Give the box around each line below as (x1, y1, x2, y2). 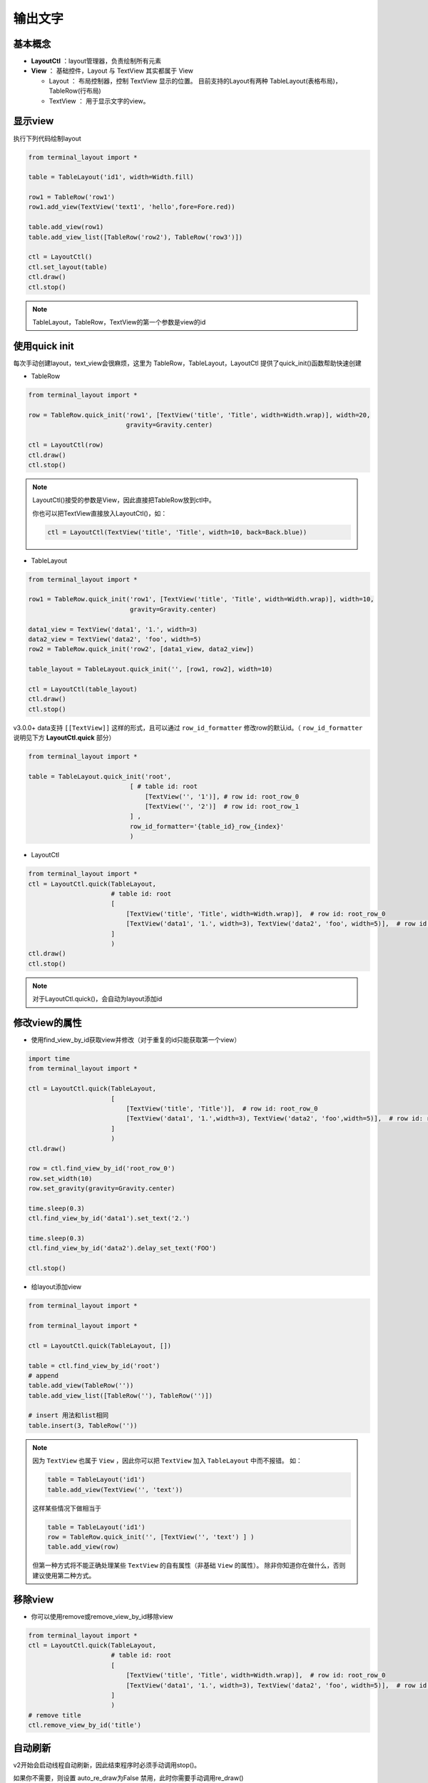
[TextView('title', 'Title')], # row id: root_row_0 (126, 1104, 318, 1113)
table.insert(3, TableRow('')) (28, 1421, 138, 1429)
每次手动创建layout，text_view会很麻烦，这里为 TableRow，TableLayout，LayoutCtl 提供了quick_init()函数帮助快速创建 (13, 359, 362, 367)
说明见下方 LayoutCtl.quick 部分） (13, 733, 116, 742)
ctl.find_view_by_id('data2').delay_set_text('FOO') (28, 1245, 217, 1252)
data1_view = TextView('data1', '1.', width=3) (28, 625, 198, 633)
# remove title (28, 1711, 81, 1719)
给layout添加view (31, 1282, 82, 1291)
